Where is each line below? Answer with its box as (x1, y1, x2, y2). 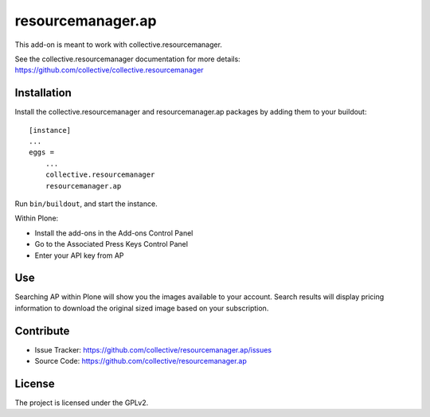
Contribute (14, 324, 70, 337)
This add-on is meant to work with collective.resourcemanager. (14, 40, 223, 49)
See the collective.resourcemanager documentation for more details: (14, 54, 240, 64)
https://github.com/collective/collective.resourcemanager (14, 65, 204, 75)
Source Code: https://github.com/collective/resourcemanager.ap (34, 357, 247, 366)
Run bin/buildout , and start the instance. (14, 199, 158, 208)
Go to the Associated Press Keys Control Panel (34, 240, 189, 249)
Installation (14, 86, 72, 99)
